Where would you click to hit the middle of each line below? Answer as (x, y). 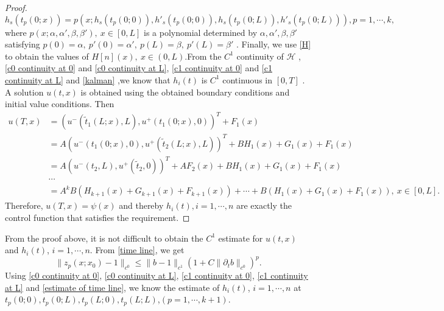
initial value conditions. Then (60, 104)
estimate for (241, 238)
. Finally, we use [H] (274, 44)
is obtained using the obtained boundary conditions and (185, 92)
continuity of (260, 56)
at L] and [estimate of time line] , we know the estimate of (112, 287)
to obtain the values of (47, 56)
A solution (24, 92)
